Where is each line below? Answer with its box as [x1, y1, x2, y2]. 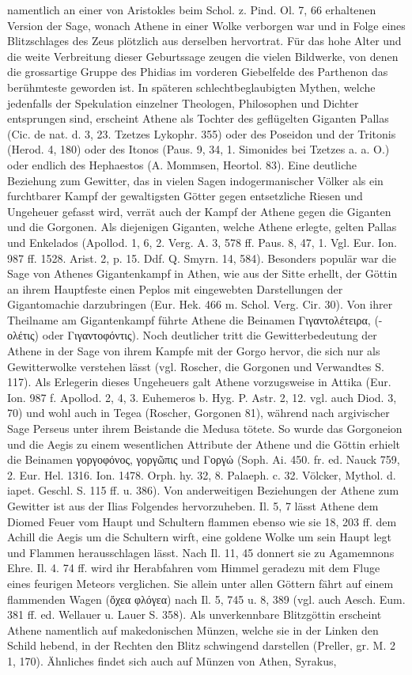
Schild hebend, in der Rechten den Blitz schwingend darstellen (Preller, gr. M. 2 [7, 637, 395, 654]
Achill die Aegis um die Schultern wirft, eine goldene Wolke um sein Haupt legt [7, 529, 391, 545]
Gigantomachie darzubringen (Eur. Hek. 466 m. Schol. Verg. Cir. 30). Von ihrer [7, 296, 393, 313]
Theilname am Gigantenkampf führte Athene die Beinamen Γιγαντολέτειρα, [7, 311, 371, 328]
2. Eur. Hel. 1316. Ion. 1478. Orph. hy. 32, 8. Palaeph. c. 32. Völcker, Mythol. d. [7, 466, 396, 483]
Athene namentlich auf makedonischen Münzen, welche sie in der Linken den [7, 621, 379, 638]
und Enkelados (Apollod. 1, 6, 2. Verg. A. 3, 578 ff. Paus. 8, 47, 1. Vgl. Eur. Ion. [7, 233, 397, 250]
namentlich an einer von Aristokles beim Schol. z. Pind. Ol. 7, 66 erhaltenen [7, 2, 376, 17]
